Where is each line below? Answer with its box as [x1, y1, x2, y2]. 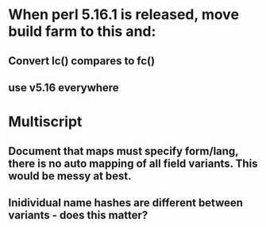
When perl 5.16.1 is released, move [8, 6, 240, 24]
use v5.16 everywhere [8, 81, 119, 94]
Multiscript [8, 113, 83, 131]
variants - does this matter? [8, 208, 148, 221]
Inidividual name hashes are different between [8, 196, 244, 210]
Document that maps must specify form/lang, [8, 144, 239, 158]
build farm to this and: [8, 22, 156, 40]
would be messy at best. [8, 169, 133, 183]
